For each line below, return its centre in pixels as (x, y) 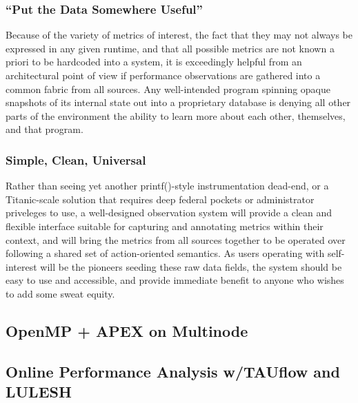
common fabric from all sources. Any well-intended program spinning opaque (168, 89)
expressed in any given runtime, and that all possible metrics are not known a (170, 48)
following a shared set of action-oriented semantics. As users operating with (165, 253)
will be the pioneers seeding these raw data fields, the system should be (191, 266)
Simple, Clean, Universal (76, 159)
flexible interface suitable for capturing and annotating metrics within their (165, 226)
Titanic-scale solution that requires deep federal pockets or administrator (160, 199)
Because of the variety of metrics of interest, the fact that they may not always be (179, 35)
